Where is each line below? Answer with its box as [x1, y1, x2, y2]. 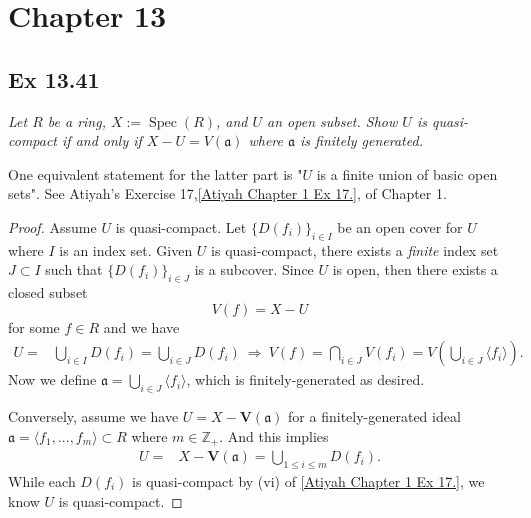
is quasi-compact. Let [115, 216, 247, 237]
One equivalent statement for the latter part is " [8, 163, 303, 184]
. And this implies [219, 425, 329, 446]
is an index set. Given [59, 239, 193, 260]
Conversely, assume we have [8, 406, 179, 427]
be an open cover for [337, 216, 463, 237]
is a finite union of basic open [316, 163, 498, 184]
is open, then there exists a [332, 259, 498, 280]
